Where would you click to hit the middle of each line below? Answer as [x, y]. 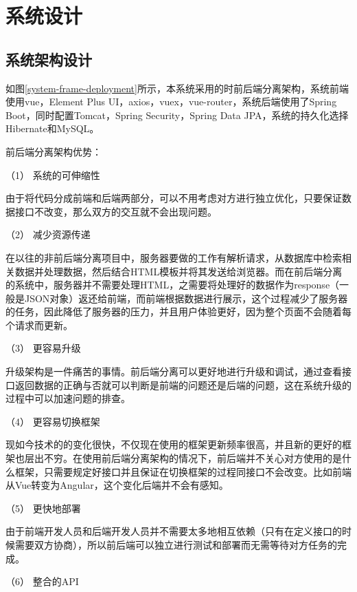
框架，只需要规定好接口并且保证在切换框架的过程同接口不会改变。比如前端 [183, 471]
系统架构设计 [49, 59]
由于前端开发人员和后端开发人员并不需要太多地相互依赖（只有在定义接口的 [174, 531]
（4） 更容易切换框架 [53, 421]
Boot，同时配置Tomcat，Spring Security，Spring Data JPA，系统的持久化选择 [177, 115]
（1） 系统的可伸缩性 [53, 175]
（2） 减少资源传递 [48, 234]
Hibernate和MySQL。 [53, 128]
